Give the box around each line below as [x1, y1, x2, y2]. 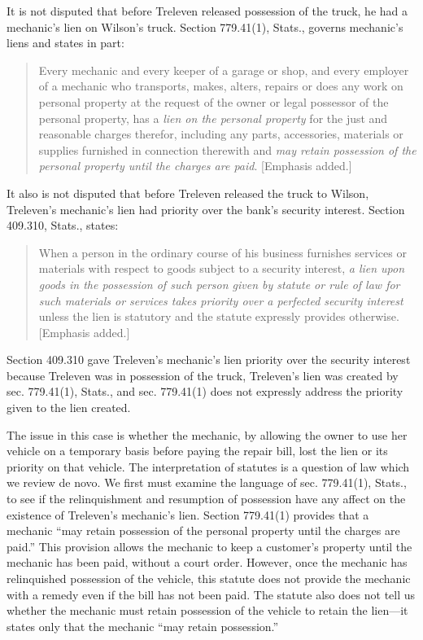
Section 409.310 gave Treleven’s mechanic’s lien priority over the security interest [7, 351, 411, 368]
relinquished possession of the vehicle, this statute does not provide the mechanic [7, 570, 411, 586]
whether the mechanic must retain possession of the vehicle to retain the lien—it [7, 602, 408, 619]
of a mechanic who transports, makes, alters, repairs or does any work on [38, 77, 403, 94]
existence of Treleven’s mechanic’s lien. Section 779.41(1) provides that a [7, 506, 369, 523]
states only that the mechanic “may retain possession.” [7, 617, 279, 634]
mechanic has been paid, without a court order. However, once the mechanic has [7, 554, 408, 571]
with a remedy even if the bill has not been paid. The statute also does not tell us [7, 585, 416, 603]
